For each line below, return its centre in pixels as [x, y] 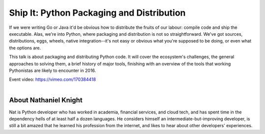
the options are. [25, 48]
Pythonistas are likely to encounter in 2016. [53, 70]
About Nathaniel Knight [46, 100]
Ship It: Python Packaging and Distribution [97, 13]
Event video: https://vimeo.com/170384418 [53, 79]
